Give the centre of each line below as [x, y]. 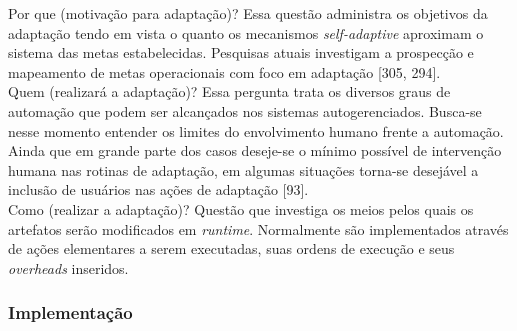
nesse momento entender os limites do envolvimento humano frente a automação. [256, 130]
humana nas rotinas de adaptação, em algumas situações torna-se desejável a [243, 169]
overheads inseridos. [68, 267]
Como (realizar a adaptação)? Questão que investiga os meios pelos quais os [241, 208]
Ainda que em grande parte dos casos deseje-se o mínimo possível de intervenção [255, 150]
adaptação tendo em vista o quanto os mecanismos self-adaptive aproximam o [246, 32]
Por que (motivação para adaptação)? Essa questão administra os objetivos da [248, 13]
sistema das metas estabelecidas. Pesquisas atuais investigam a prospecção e [241, 52]
